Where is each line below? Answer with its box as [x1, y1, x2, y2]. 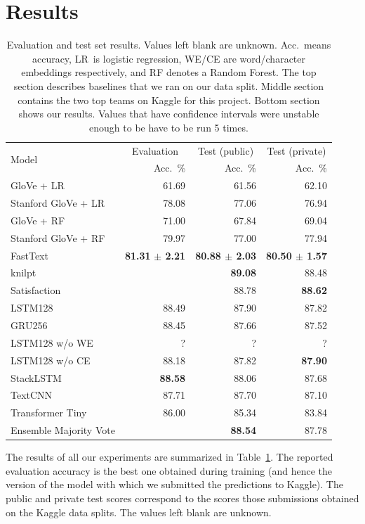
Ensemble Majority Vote [11, 423, 115, 437]
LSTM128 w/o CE [11, 352, 91, 367]
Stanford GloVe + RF [11, 230, 105, 245]
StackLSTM [11, 370, 62, 385]
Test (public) [198, 143, 254, 158]
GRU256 [11, 317, 48, 332]
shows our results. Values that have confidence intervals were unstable [18, 106, 319, 121]
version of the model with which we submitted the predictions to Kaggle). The [6, 477, 343, 492]
